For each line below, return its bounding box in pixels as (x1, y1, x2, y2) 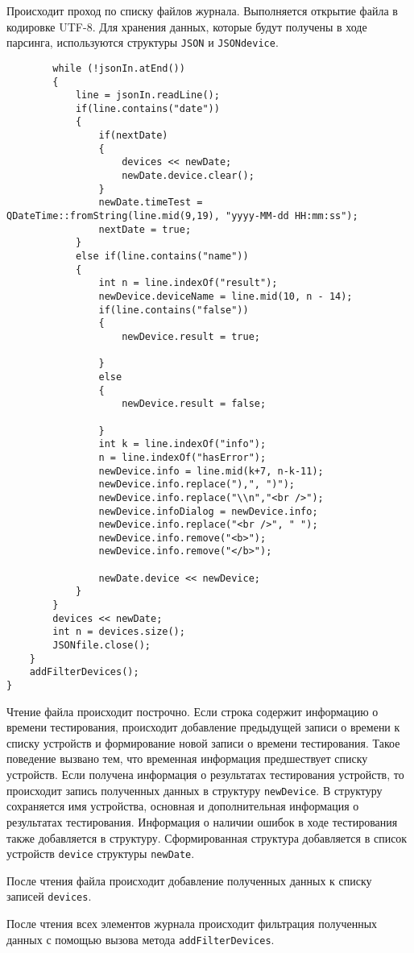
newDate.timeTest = (98, 197, 203, 209)
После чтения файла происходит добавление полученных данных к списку (6, 872, 372, 889)
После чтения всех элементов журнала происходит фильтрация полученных (6, 915, 378, 931)
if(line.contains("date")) (75, 102, 220, 114)
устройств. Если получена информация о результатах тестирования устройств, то (6, 766, 404, 783)
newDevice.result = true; (122, 330, 260, 342)
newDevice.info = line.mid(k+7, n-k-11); (98, 465, 324, 477)
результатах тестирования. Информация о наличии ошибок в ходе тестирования (6, 813, 398, 830)
